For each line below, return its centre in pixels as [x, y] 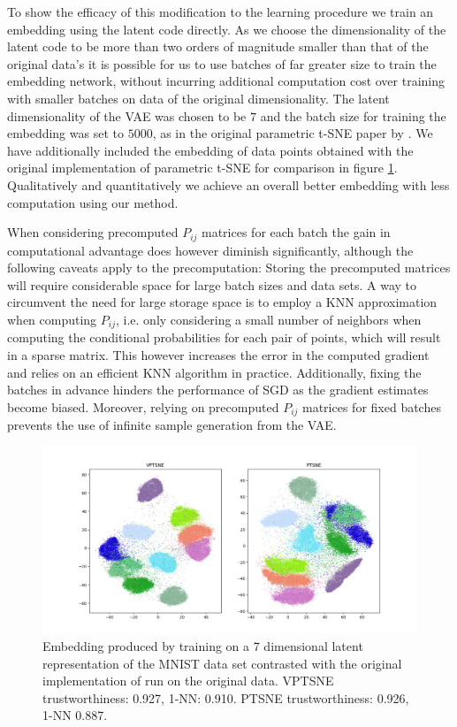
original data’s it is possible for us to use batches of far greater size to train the [222, 63]
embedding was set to [65, 133]
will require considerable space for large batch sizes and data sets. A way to [212, 284]
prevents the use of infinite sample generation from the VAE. [172, 425]
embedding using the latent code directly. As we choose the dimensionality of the [227, 29]
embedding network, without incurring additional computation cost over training [226, 81]
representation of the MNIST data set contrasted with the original [222, 663]
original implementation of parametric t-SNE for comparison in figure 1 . [202, 168]
